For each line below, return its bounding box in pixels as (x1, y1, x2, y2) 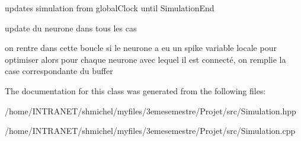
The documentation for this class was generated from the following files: (5, 84, 266, 97)
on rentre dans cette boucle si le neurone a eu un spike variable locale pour (5, 41, 277, 54)
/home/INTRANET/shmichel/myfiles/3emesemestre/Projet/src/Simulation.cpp (5, 124, 296, 137)
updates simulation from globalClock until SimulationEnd (5, 2, 214, 14)
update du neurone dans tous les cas (5, 21, 137, 34)
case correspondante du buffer (5, 65, 113, 77)
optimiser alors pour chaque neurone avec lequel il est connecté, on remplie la (5, 53, 286, 65)
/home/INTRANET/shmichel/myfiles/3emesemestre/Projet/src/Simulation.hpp (5, 104, 296, 117)
